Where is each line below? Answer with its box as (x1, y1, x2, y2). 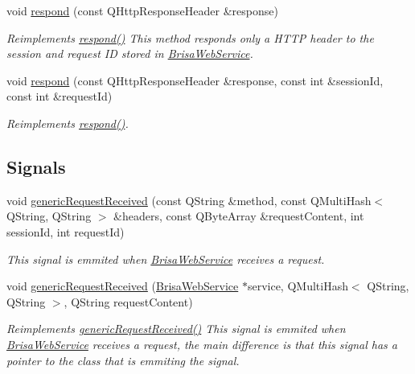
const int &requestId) (6, 88, 113, 105)
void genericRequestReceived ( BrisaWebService (6, 277, 239, 294)
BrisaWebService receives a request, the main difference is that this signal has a (6, 335, 398, 352)
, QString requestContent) (64, 293, 193, 310)
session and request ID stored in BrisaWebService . (6, 45, 253, 62)
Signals (6, 154, 66, 179)
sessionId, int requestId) (6, 223, 125, 240)
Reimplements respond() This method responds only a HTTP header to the (6, 29, 374, 46)
